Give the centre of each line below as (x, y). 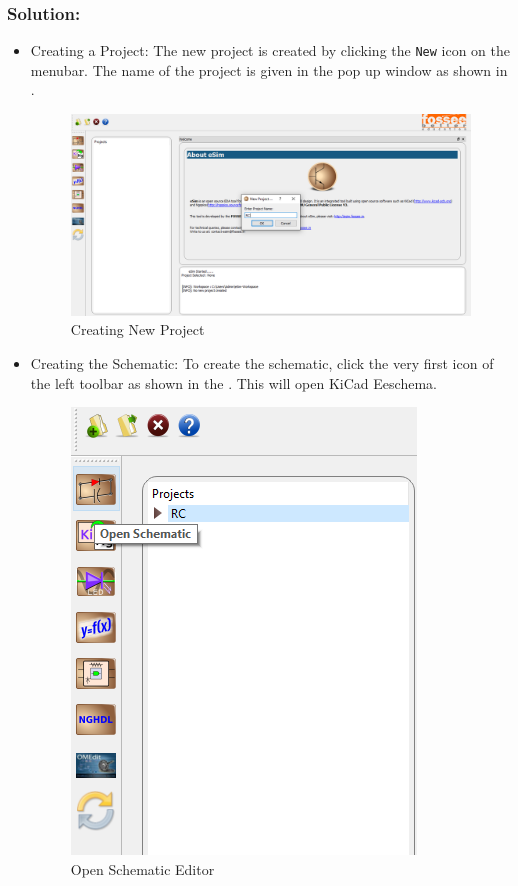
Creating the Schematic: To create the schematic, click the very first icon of (262, 362)
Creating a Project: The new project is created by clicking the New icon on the (270, 50)
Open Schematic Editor (142, 868)
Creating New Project (137, 329)
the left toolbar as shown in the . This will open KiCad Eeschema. (233, 382)
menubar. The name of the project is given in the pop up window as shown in (269, 69)
